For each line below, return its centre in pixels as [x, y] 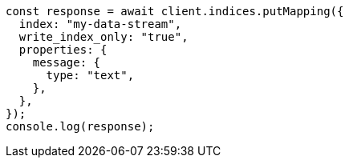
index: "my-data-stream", [100, 24]
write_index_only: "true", [103, 37]
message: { [67, 62]
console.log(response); [80, 126]
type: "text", [90, 75]
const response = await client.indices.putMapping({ [175, 11]
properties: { [63, 50]
